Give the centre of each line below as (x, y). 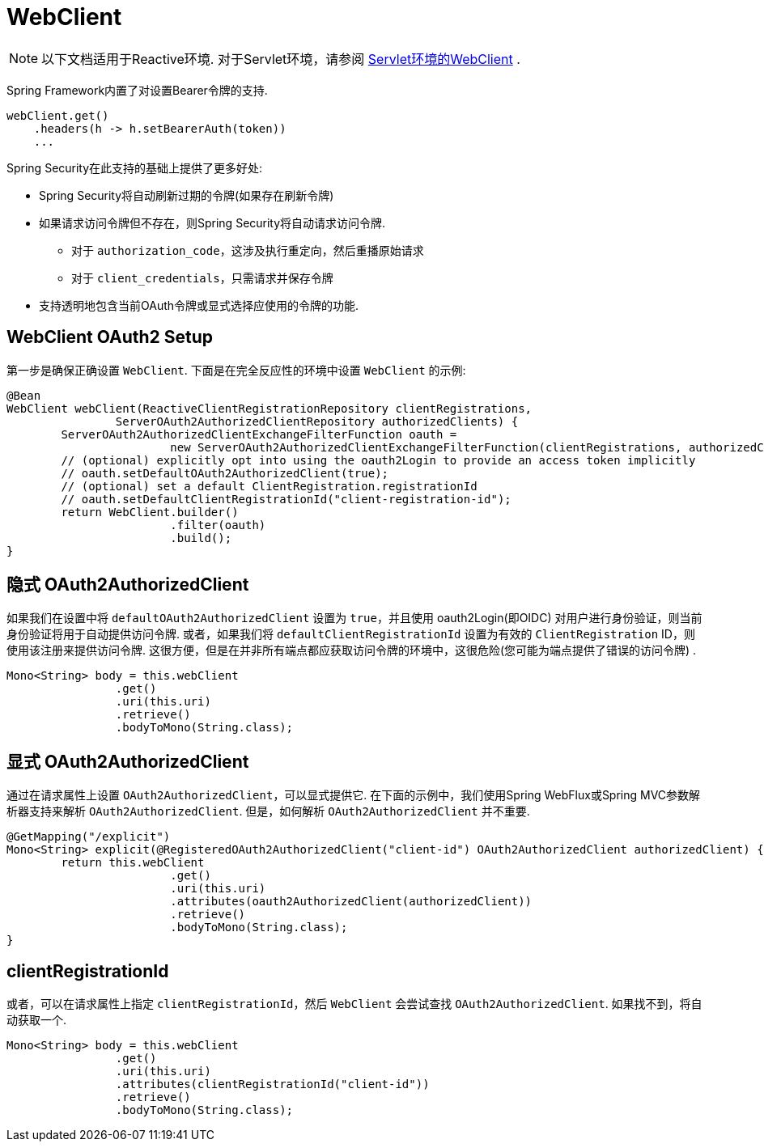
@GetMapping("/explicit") (89, 837)
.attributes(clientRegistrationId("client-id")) (272, 1084)
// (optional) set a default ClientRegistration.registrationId (269, 486)
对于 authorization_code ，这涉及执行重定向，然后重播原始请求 (248, 250)
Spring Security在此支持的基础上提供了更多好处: (135, 167)
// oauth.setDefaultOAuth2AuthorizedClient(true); (225, 473)
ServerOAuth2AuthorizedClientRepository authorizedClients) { (317, 421)
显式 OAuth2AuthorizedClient (128, 761)
